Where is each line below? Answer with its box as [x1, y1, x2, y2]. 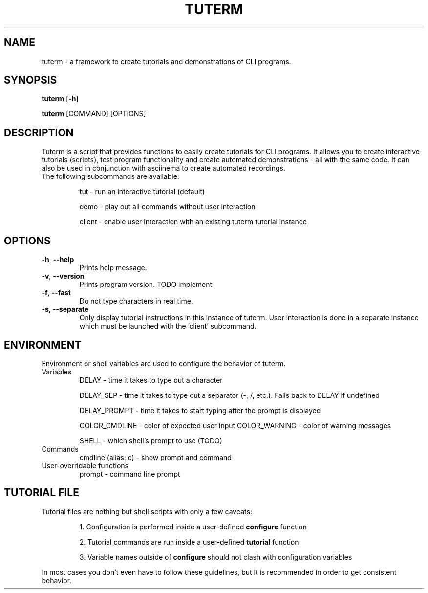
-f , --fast [42, 288, 71, 297]
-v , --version [42, 272, 85, 281]
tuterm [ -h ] [42, 94, 79, 103]
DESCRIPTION [4, 126, 74, 139]
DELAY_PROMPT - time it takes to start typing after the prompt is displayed [79, 406, 321, 415]
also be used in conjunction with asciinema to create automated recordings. [42, 164, 285, 173]
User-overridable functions [42, 461, 128, 470]
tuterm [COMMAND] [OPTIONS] [42, 110, 146, 118]
